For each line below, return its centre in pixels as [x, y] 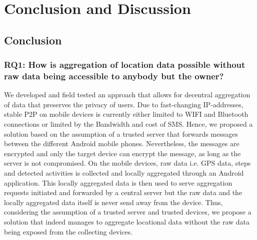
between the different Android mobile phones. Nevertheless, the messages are [122, 143]
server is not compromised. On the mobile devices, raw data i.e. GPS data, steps [127, 163]
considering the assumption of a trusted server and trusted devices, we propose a [128, 212]
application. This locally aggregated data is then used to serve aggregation [118, 182]
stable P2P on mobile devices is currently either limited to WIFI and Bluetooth [126, 114]
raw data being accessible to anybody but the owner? [114, 76]
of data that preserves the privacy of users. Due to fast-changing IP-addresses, [124, 104]
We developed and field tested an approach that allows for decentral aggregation [127, 95]
